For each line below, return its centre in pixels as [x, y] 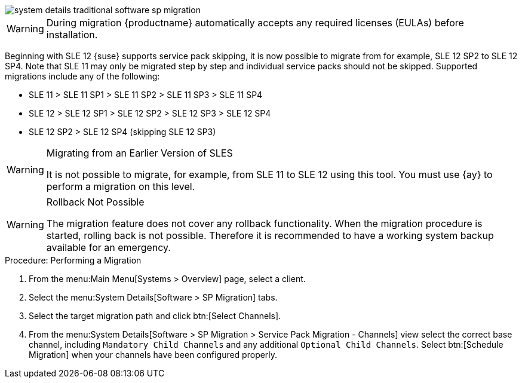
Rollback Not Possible [95, 202]
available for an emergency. [108, 247]
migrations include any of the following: [82, 76]
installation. [72, 35]
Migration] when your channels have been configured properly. [153, 355]
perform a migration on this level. [121, 186]
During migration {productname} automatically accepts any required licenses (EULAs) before [255, 23]
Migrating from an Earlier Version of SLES [139, 153]
